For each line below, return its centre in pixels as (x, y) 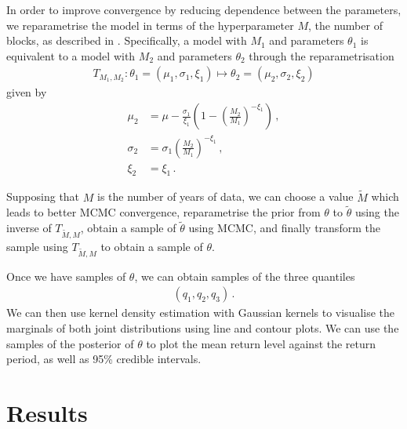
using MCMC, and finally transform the (284, 228)
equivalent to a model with (71, 55)
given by (27, 92)
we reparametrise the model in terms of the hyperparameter (150, 25)
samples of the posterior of (70, 343)
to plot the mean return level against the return (261, 343)
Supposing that (43, 196)
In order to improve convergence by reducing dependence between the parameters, (204, 9)
